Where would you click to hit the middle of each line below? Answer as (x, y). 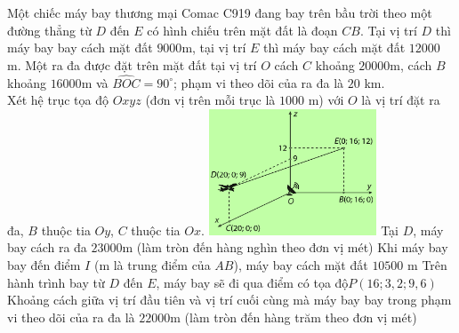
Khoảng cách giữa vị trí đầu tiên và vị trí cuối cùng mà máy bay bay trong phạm (229, 300)
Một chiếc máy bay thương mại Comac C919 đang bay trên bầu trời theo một (220, 12)
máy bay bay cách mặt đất (80, 48)
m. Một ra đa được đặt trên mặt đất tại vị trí (132, 64)
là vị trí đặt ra (401, 100)
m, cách (411, 64)
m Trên (427, 264)
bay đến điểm (44, 264)
